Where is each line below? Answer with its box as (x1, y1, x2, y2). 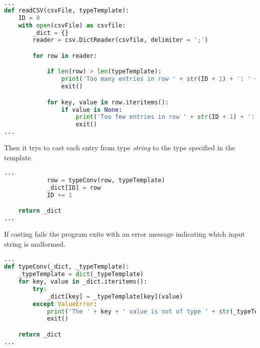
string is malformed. (4, 238, 65, 249)
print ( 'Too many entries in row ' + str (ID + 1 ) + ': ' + (61, 75, 258, 83)
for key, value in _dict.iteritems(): (18, 278, 147, 285)
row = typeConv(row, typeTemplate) (46, 177, 165, 184)
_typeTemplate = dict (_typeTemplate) (18, 271, 144, 278)
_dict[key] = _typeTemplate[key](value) (46, 293, 183, 300)
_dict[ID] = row (46, 184, 101, 192)
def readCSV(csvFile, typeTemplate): (4, 6, 129, 14)
